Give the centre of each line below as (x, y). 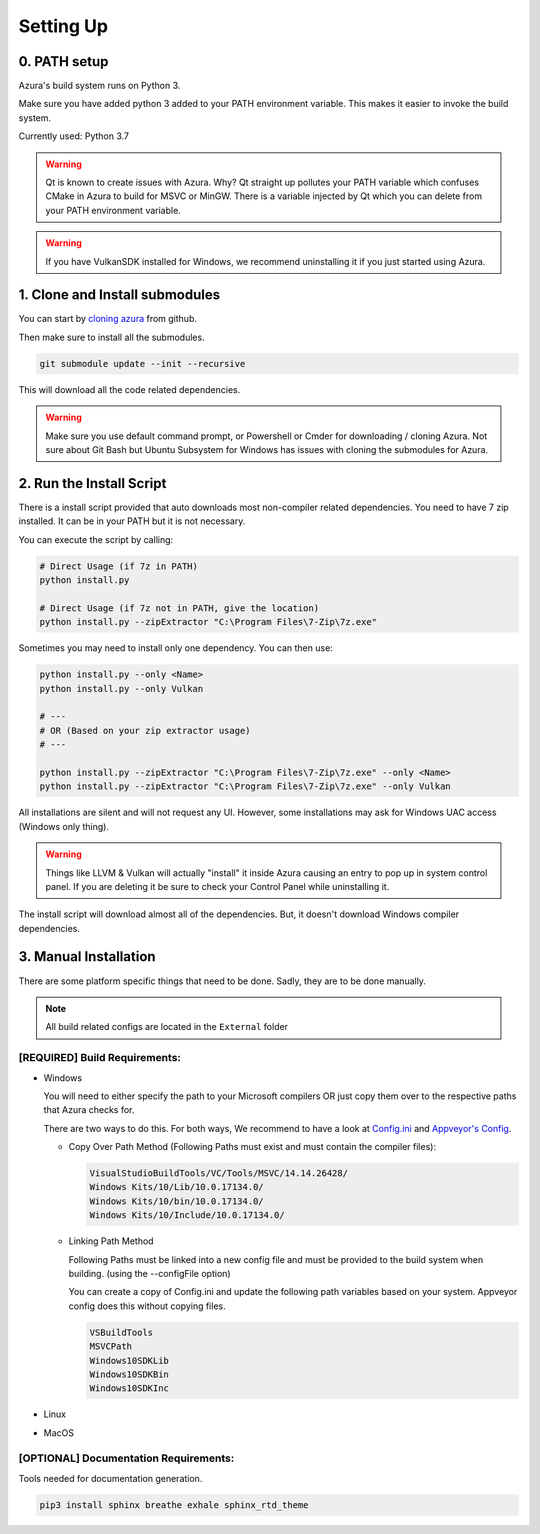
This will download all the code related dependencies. (129, 389)
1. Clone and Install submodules (119, 295)
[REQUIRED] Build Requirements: (100, 1058)
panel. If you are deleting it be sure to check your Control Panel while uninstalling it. (217, 886)
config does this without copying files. (147, 1306)
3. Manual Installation (87, 956)
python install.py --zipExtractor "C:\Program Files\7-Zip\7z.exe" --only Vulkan (245, 786)
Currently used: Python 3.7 (74, 136)
